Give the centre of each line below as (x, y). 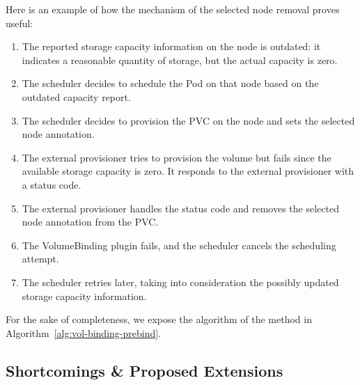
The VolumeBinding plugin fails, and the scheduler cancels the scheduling (179, 245)
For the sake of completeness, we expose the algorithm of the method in (159, 319)
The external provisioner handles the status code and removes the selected (180, 208)
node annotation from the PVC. (90, 222)
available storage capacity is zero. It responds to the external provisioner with (188, 171)
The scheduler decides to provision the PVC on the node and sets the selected (188, 120)
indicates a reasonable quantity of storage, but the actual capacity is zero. (180, 60)
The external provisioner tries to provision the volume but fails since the (177, 157)
